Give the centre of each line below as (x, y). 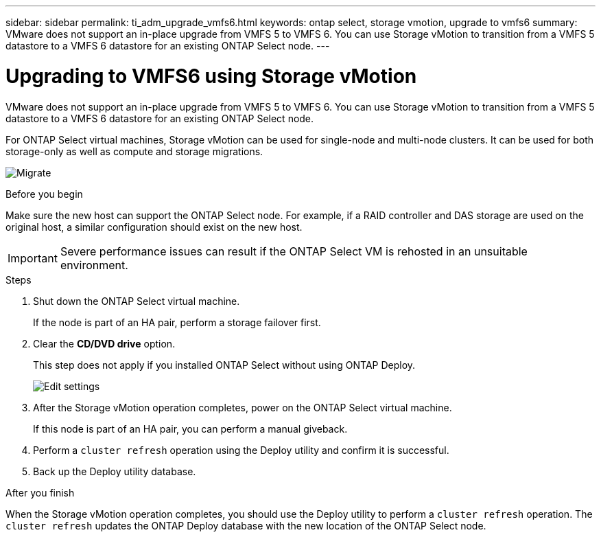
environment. (94, 265)
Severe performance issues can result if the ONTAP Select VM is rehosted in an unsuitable (294, 251)
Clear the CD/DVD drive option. (104, 343)
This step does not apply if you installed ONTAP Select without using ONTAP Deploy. (224, 365)
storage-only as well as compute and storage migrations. (134, 151)
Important (33, 258)
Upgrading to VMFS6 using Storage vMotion (211, 76)
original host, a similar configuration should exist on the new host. (154, 227)
